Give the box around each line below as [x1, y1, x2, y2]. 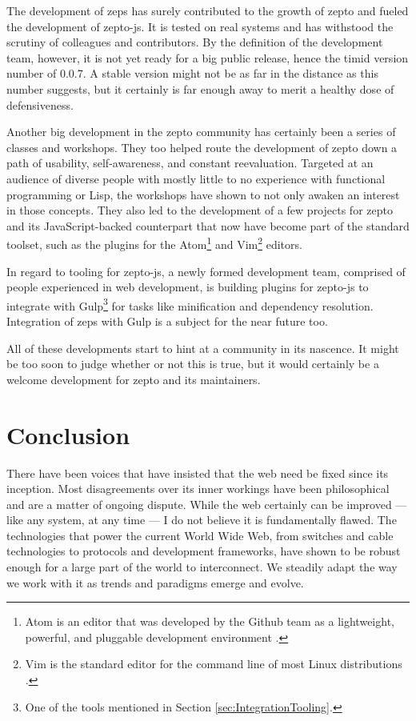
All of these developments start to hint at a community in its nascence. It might [6, 339, 399, 356]
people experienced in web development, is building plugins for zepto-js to [6, 278, 369, 295]
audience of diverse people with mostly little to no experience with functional [6, 170, 386, 186]
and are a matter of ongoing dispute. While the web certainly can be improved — [6, 495, 407, 512]
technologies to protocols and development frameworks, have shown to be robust [6, 543, 401, 559]
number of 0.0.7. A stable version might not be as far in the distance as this [6, 65, 378, 82]
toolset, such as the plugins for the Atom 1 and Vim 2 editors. [6, 234, 302, 252]
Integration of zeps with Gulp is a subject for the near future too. [6, 313, 328, 329]
